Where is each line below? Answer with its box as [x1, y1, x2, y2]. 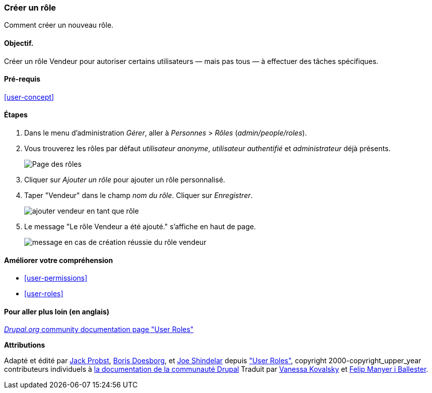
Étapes [4, 110, 28, 119]
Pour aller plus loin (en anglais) [4, 307, 110, 316]
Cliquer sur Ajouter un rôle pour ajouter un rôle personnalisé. [24, 175, 226, 184]
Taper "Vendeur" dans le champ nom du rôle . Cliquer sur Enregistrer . [24, 191, 253, 200]
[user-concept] [4, 92, 54, 101]
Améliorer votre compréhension [4, 255, 113, 265]
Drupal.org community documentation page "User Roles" [4, 325, 194, 334]
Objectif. [4, 38, 34, 47]
